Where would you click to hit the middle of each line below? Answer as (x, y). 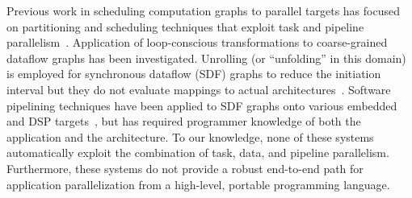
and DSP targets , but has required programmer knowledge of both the (184, 121)
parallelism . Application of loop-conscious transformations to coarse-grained (197, 42)
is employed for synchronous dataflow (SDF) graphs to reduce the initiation (194, 74)
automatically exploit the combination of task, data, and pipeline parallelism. (198, 153)
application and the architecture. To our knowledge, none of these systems (190, 136)
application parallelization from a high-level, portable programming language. (198, 184)
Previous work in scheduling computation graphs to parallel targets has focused (203, 10)
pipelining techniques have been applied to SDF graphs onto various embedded (202, 105)
